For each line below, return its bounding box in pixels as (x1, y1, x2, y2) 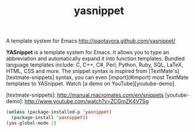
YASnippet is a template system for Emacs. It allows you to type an (6, 49, 170, 56)
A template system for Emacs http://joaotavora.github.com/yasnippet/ (6, 37, 176, 45)
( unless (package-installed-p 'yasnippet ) (6, 109, 112, 115)
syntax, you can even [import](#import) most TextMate (55, 74, 189, 81)
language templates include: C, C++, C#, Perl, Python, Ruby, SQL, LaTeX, (6, 61, 184, 68)
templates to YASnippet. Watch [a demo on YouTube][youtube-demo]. (6, 80, 176, 87)
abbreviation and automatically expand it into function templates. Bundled (6, 55, 185, 62)
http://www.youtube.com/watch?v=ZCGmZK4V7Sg (24, 98, 149, 105)
